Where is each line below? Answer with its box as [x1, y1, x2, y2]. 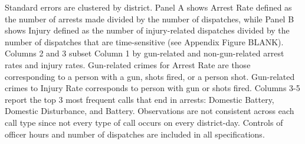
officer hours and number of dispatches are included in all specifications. [5, 128, 265, 140]
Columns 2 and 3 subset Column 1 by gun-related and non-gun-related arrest [5, 47, 284, 59]
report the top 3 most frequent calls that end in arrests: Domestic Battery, [5, 93, 274, 105]
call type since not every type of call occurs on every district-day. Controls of [5, 116, 283, 128]
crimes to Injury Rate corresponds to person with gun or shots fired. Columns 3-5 [5, 82, 300, 94]
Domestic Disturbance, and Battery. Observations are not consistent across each [5, 105, 294, 117]
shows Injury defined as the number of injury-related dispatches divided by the [5, 24, 290, 36]
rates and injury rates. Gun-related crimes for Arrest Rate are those [5, 58, 251, 71]
